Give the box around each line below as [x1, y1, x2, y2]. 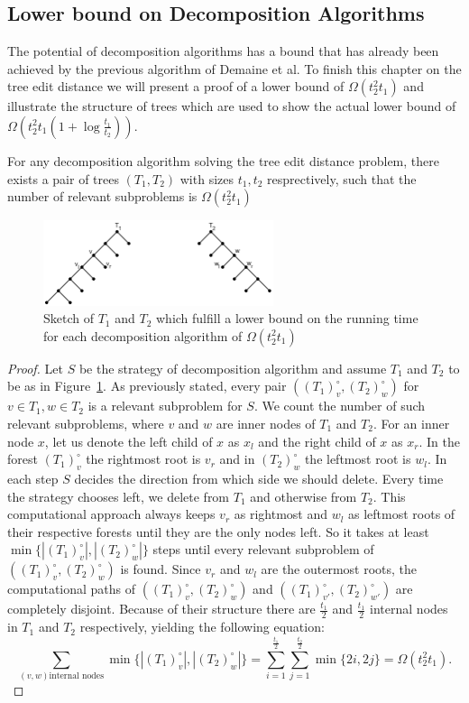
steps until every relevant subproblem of [152, 540, 374, 559]
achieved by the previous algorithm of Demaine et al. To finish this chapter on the [7, 59, 462, 78]
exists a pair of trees [7, 169, 119, 188]
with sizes [179, 169, 234, 188]
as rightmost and [234, 504, 327, 523]
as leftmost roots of [348, 504, 455, 523]
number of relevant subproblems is [7, 187, 198, 206]
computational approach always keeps [7, 504, 216, 523]
